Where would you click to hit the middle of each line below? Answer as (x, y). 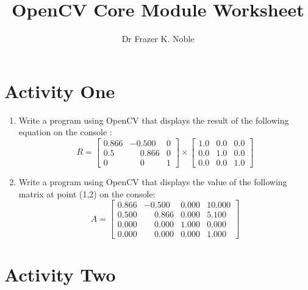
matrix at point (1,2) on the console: (87, 193)
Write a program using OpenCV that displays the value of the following (153, 181)
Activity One (60, 90)
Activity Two (60, 274)
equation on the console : (65, 132)
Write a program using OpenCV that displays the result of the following (154, 120)
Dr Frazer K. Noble (158, 39)
